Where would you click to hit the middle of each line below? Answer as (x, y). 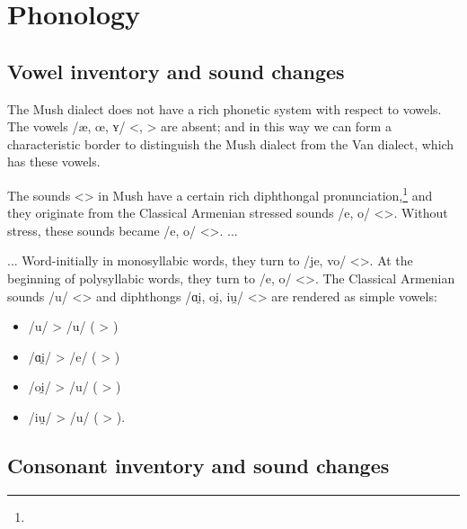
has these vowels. (54, 161)
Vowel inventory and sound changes (176, 71)
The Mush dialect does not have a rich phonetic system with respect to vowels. (225, 108)
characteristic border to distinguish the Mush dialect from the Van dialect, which (231, 143)
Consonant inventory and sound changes (198, 465)
